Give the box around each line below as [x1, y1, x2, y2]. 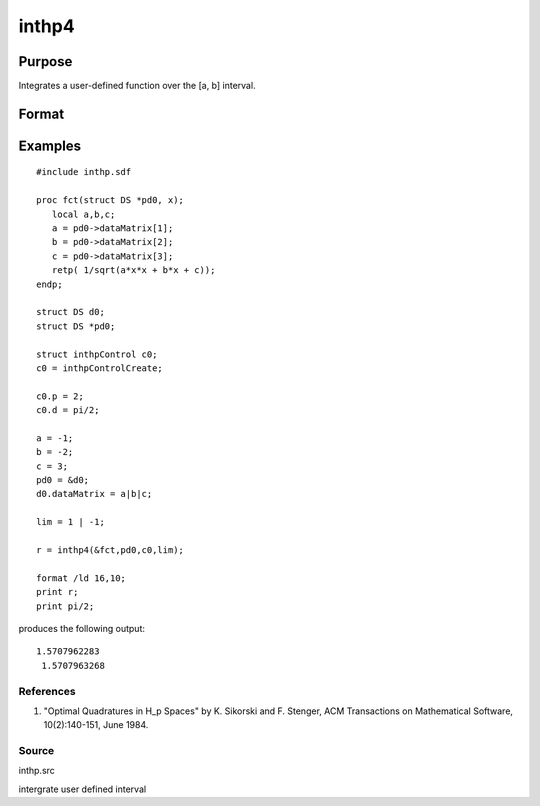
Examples [18, 137, 82, 154]
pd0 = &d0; [36, 475, 90, 486]
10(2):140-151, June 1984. [43, 719, 149, 731]
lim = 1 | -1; [36, 516, 105, 528]
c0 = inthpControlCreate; [36, 362, 164, 374]
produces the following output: [18, 622, 145, 634]
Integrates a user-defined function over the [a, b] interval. [18, 80, 256, 92]
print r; [36, 586, 79, 598]
